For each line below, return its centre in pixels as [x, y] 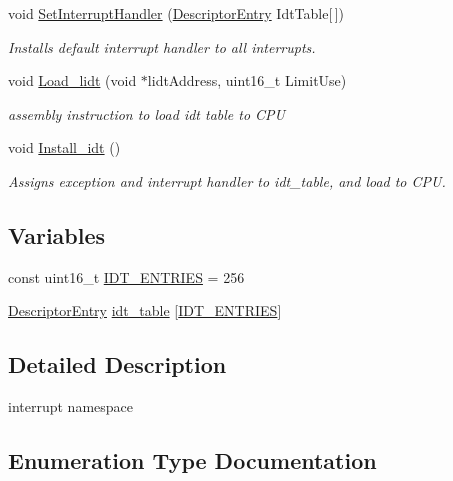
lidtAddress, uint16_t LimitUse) [247, 80]
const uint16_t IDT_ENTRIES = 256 [126, 276]
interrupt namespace [70, 406]
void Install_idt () [64, 147]
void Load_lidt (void [72, 80]
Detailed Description [117, 364]
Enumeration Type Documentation [192, 460]
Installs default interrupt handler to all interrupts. [162, 46]
